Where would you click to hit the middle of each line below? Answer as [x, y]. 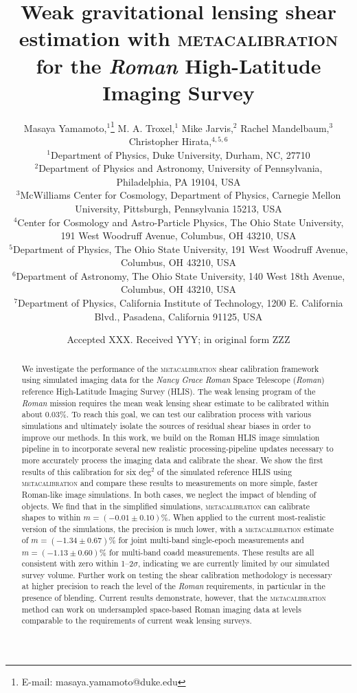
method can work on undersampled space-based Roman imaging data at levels [161, 609]
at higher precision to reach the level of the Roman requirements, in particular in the [173, 586]
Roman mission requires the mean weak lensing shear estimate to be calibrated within [175, 403]
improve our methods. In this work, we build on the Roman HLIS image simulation [171, 437]
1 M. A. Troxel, [143, 126]
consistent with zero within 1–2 [78, 563]
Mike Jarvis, [207, 128]
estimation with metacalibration [178, 38]
